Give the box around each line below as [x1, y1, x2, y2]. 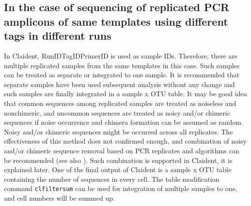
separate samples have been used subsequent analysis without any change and [4, 79, 235, 89]
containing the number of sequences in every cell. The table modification [4, 174, 220, 184]
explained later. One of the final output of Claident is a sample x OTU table [4, 164, 232, 175]
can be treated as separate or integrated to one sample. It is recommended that [4, 70, 240, 80]
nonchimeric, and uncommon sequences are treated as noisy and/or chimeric [4, 107, 231, 118]
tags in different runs [4, 28, 111, 43]
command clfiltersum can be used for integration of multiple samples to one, [4, 183, 237, 193]
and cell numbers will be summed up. [4, 192, 115, 203]
